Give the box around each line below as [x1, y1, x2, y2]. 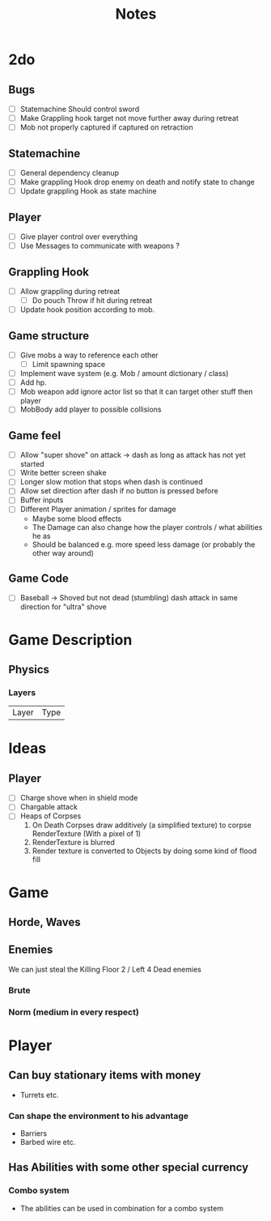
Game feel [8, 429, 61, 442]
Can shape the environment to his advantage [8, 1110, 188, 1121]
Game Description [8, 630, 133, 649]
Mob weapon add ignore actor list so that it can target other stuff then [19, 386, 253, 397]
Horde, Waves [8, 916, 81, 929]
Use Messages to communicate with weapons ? [19, 241, 180, 251]
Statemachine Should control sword [19, 105, 140, 113]
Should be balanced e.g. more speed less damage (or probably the [32, 540, 256, 549]
